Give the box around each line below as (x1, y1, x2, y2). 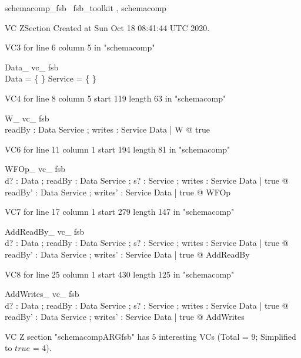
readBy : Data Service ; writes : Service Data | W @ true (5, 123, 210, 136)
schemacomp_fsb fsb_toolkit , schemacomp (5, 2, 166, 13)
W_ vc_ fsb (5, 112, 49, 124)
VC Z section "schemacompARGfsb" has (5, 330, 149, 342)
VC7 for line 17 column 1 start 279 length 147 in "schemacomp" (5, 205, 235, 218)
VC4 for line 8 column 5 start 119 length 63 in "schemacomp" (5, 92, 226, 104)
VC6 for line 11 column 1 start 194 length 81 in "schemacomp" (5, 143, 230, 155)
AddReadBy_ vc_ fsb (5, 225, 85, 237)
